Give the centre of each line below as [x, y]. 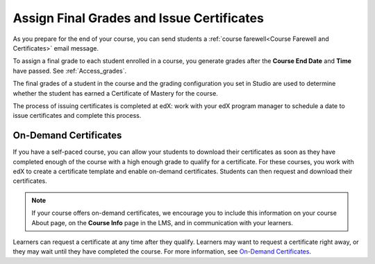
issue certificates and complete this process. [77, 116]
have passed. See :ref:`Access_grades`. [70, 71]
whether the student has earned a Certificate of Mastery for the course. [115, 93]
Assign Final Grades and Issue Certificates [138, 18]
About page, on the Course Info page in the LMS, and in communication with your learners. [162, 222]
